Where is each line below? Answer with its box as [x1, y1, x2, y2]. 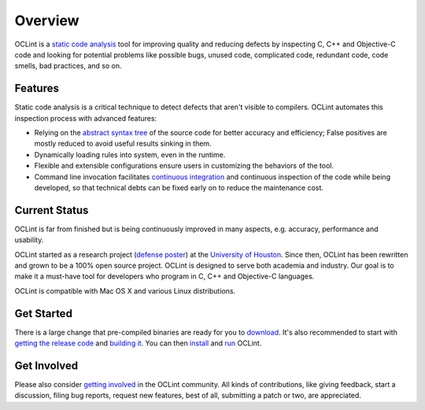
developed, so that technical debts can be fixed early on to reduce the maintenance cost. [34, 183, 324, 192]
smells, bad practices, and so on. [14, 61, 122, 71]
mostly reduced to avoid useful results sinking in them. [34, 139, 212, 149]
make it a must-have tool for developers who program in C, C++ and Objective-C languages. [14, 271, 315, 281]
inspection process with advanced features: [14, 113, 157, 123]
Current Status [14, 203, 89, 216]
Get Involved [14, 359, 79, 372]
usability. [14, 235, 44, 245]
